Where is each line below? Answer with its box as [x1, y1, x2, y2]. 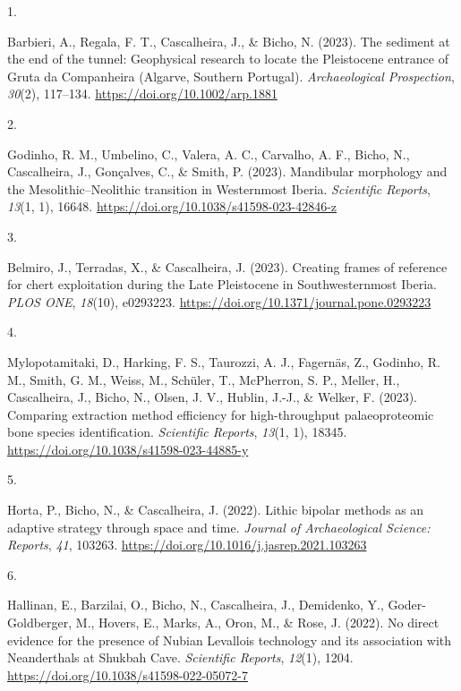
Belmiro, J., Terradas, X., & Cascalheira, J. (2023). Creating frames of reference [7, 257, 448, 276]
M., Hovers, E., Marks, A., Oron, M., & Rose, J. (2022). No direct [75, 613, 440, 632]
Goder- [388, 595, 426, 614]
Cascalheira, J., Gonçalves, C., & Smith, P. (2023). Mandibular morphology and [7, 162, 448, 181]
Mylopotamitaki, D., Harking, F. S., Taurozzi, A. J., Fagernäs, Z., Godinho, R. [7, 352, 440, 371]
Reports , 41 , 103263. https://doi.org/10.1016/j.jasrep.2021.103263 [7, 535, 367, 554]
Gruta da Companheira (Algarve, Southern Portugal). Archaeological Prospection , [7, 66, 455, 85]
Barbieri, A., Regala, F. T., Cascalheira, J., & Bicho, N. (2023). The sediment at [7, 31, 450, 50]
